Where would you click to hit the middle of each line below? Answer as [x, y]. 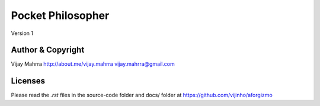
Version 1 [22, 33]
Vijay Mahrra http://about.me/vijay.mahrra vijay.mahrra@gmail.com [93, 64]
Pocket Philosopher [60, 15]
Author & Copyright [48, 50]
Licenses [28, 81]
